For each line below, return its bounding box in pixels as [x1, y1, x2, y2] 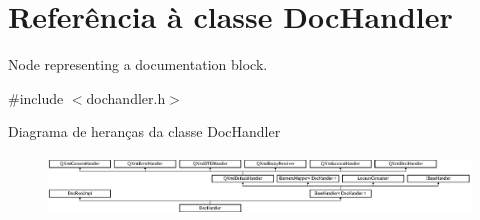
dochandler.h [86, 87, 166, 108]
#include [8, 87, 64, 108]
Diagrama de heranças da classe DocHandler [8, 121, 281, 142]
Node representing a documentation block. [8, 54, 268, 75]
